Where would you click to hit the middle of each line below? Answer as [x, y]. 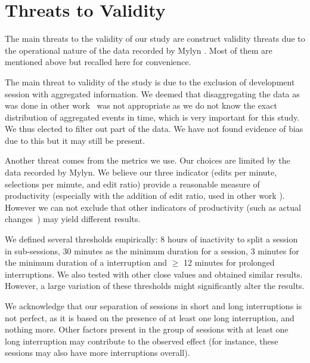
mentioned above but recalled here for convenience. [98, 62]
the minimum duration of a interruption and [86, 262]
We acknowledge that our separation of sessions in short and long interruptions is [154, 306]
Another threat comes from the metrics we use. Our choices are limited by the [148, 160]
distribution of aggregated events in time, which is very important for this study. [152, 117]
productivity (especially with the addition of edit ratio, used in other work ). [145, 196]
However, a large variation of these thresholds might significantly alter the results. [155, 286]
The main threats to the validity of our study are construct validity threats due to [155, 39]
